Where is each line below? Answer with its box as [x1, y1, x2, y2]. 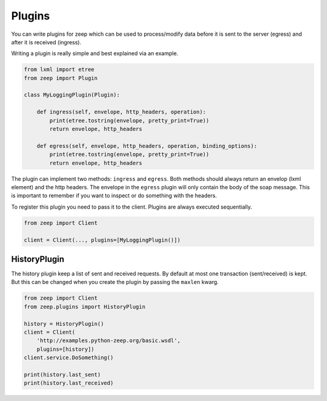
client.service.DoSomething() [24, 354, 114, 361]
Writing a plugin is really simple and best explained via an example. [11, 50, 179, 57]
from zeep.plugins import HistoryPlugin [24, 303, 145, 310]
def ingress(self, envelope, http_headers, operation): [36, 109, 206, 115]
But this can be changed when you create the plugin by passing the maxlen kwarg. [11, 278, 219, 286]
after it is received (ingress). [11, 38, 82, 45]
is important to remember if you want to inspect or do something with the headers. [11, 192, 217, 200]
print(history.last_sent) [24, 371, 101, 378]
